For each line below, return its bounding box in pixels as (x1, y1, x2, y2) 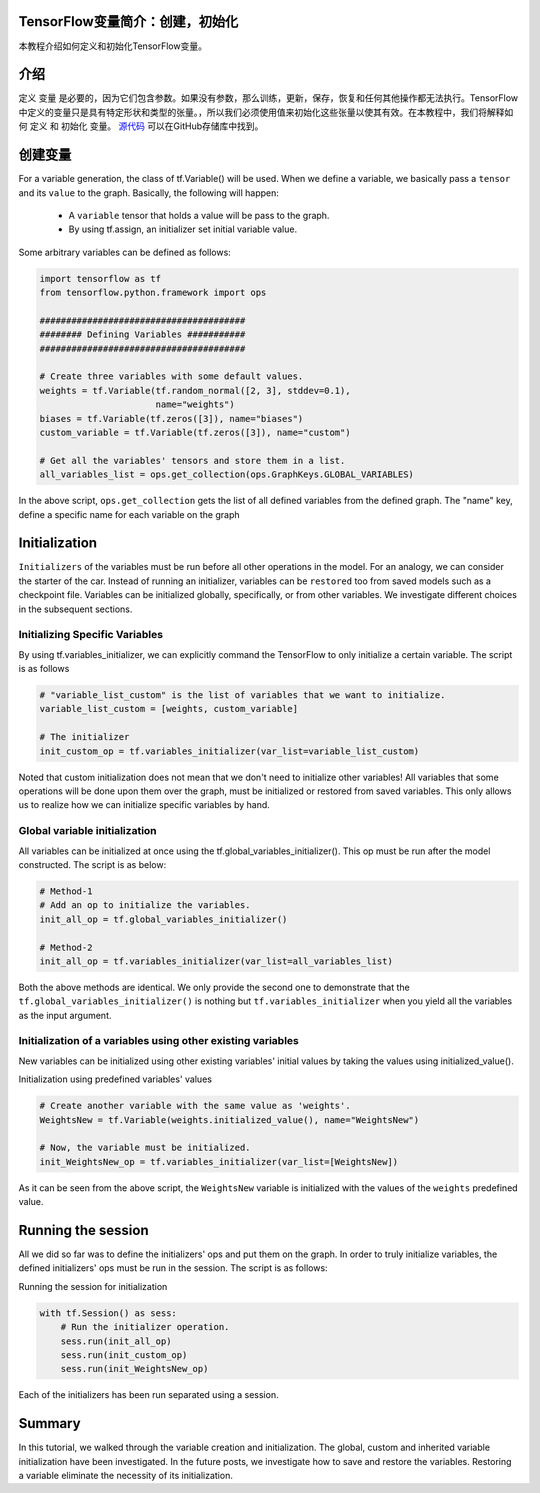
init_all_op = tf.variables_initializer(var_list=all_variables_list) (39, 955, 394, 967)
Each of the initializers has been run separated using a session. (18, 1389, 279, 1401)
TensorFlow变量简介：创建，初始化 (18, 13, 239, 30)
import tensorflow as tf (39, 273, 162, 284)
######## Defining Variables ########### (39, 329, 246, 340)
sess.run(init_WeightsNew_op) (60, 1363, 209, 1375)
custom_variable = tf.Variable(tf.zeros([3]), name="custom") (39, 426, 351, 438)
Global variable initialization (18, 824, 157, 838)
